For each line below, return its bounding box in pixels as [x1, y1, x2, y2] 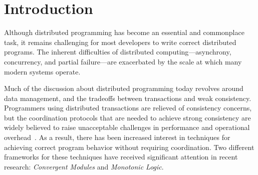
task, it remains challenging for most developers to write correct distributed [4, 36, 236, 47]
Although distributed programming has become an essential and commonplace [4, 27, 244, 37]
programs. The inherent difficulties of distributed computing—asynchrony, [4, 46, 231, 57]
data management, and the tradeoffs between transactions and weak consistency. [4, 92, 251, 103]
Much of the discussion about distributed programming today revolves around [4, 83, 243, 93]
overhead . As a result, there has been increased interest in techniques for [4, 132, 230, 142]
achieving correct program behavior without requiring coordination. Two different [4, 141, 254, 152]
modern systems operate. [4, 66, 81, 76]
